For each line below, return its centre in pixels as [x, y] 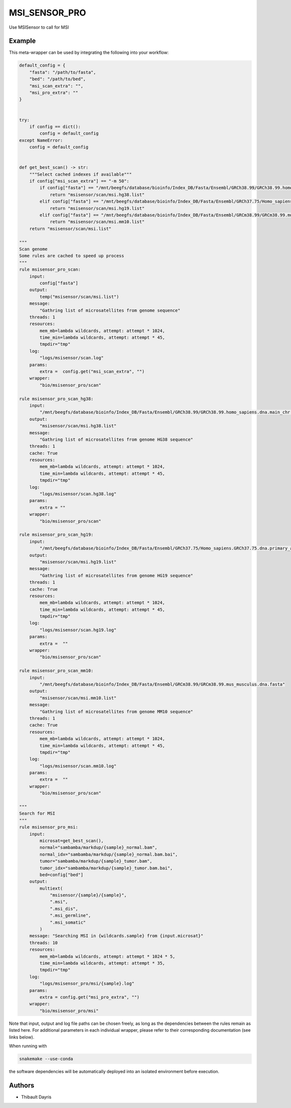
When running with [28, 1046]
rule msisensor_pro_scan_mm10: [57, 671]
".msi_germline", [70, 916]
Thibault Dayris [36, 1097]
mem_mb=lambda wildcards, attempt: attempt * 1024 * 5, [107, 956]
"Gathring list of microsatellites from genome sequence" [110, 310]
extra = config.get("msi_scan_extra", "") [92, 372]
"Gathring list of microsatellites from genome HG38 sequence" [116, 439]
